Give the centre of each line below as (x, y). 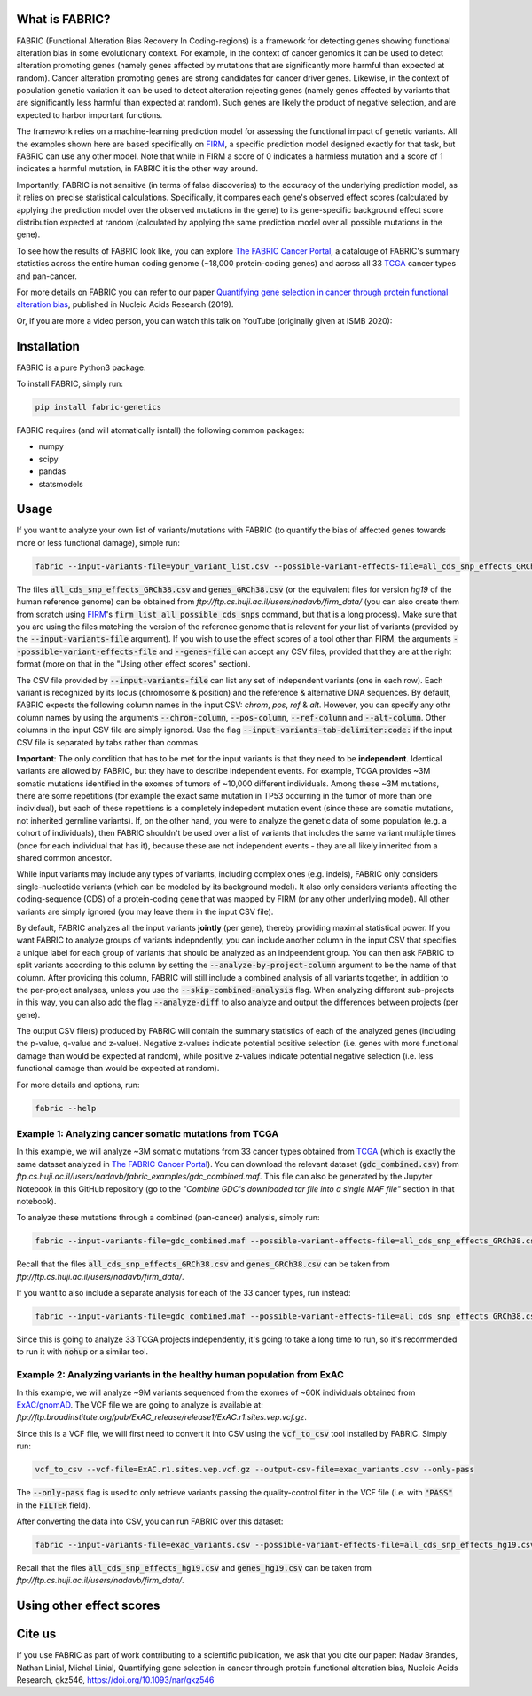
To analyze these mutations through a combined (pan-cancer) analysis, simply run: (168, 1218)
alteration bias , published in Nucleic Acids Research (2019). (125, 304)
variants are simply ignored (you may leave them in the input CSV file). (145, 911)
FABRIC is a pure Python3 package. (81, 367)
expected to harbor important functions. (90, 114)
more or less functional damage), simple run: (98, 542)
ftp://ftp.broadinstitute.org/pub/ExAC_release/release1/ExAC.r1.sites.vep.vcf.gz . (162, 1417)
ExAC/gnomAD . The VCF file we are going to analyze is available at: (140, 1404)
